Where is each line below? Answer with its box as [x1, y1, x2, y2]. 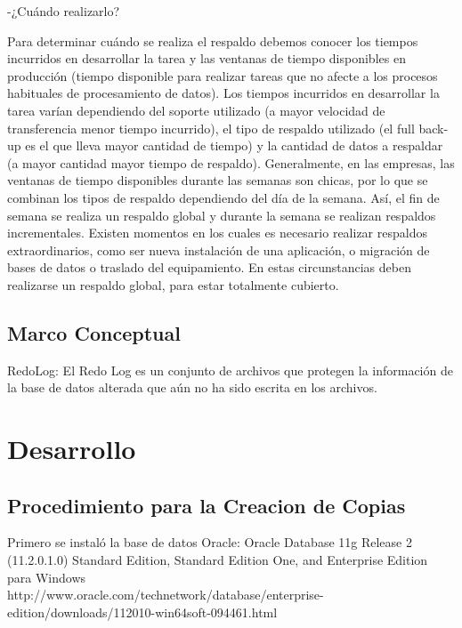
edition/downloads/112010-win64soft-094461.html [7, 602, 278, 621]
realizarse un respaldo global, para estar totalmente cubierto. [7, 275, 339, 294]
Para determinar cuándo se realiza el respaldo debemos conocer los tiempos [7, 31, 418, 50]
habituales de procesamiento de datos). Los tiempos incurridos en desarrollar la [7, 84, 440, 102]
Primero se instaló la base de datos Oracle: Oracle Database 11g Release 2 [7, 533, 412, 552]
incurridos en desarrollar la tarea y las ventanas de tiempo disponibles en [7, 49, 406, 68]
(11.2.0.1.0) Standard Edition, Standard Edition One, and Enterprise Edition [7, 551, 428, 569]
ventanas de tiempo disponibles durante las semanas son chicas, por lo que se [7, 171, 428, 189]
